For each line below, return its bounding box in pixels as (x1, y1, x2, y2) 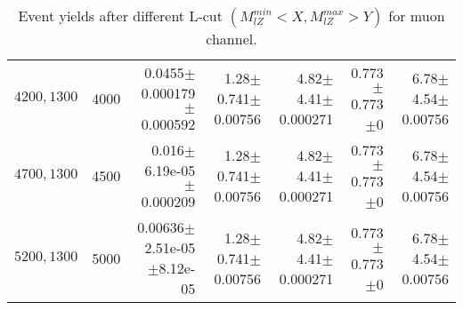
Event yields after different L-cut (18, 5, 223, 26)
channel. (206, 28, 257, 49)
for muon (388, 5, 445, 26)
